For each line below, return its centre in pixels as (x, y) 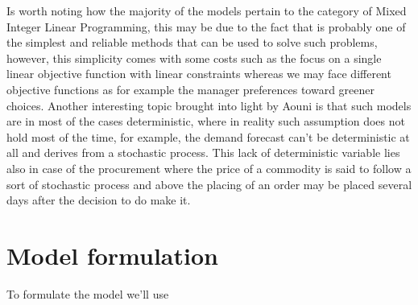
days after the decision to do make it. (99, 200)
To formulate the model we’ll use (88, 293)
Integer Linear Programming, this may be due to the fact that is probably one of (206, 26)
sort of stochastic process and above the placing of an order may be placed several (209, 184)
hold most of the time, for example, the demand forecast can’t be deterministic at (208, 136)
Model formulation (112, 255)
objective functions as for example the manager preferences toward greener (191, 89)
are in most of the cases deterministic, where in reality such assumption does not (206, 121)
